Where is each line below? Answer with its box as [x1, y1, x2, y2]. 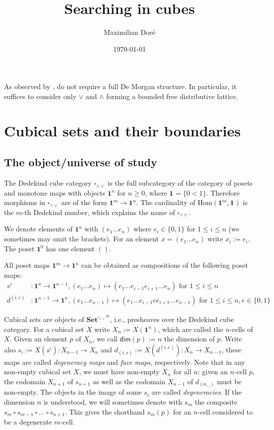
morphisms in [4, 197, 45, 208]
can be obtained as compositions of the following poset [81, 260, 248, 270]
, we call [92, 333, 118, 344]
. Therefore [206, 187, 240, 198]
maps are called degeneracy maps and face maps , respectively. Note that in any [4, 356, 245, 367]
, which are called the [157, 323, 224, 334]
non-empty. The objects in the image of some [4, 387, 142, 397]
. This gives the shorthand [65, 406, 145, 417]
